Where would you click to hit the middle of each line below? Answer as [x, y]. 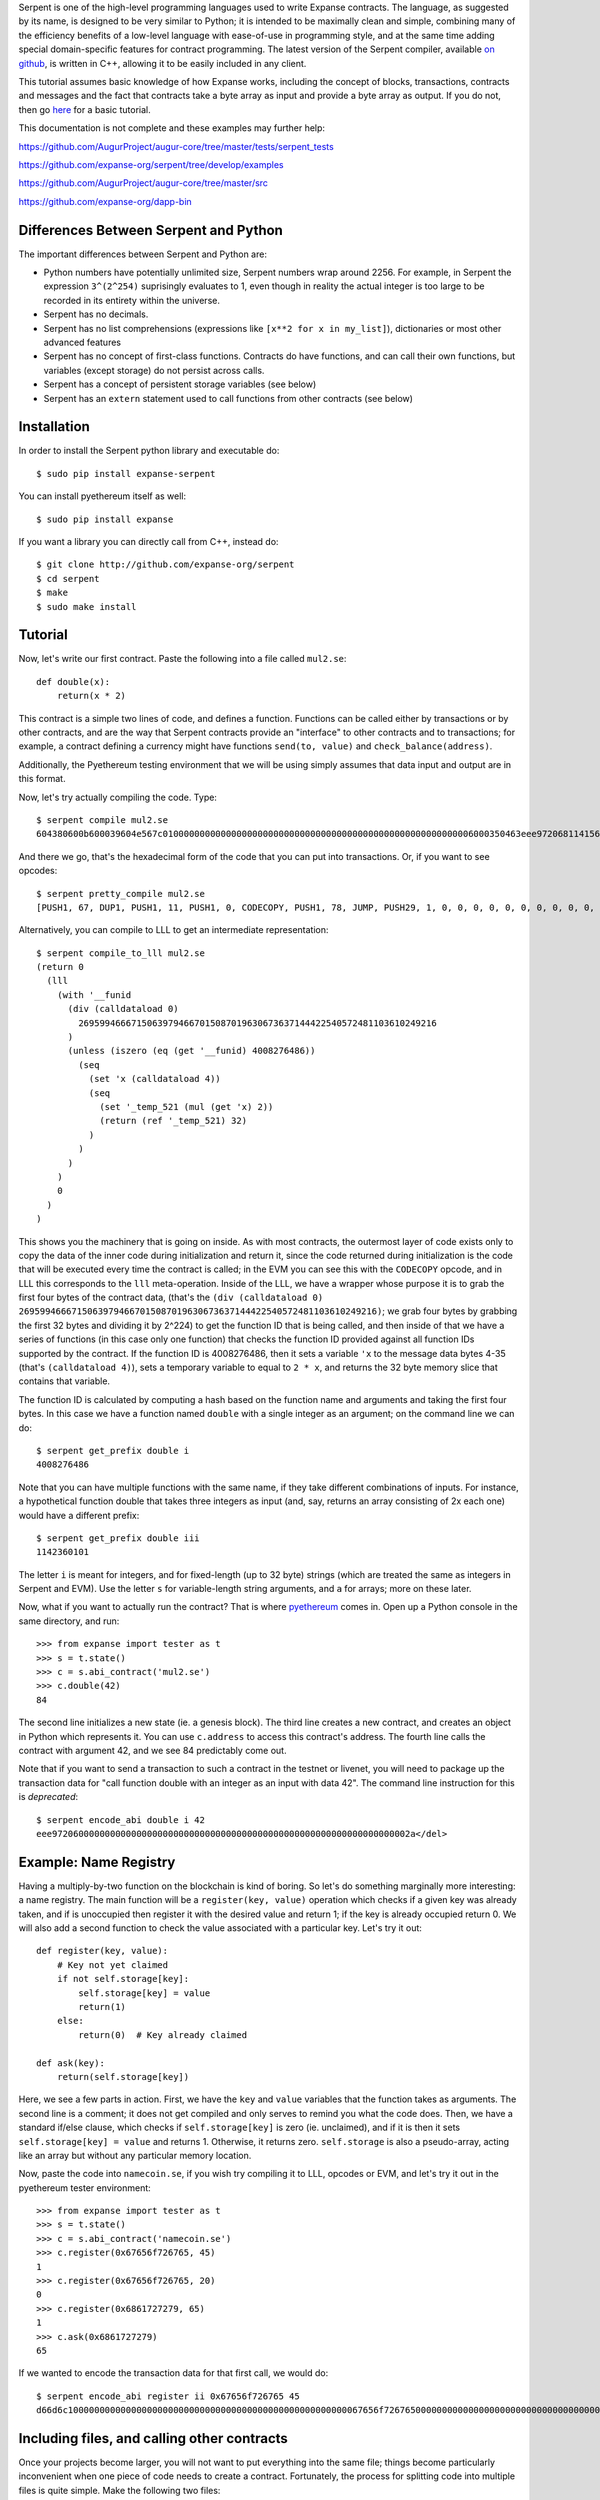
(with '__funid [94, 994]
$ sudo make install [86, 606]
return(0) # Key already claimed [163, 2034]
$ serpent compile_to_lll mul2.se [120, 953]
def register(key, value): [102, 1951]
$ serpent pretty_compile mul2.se [120, 893]
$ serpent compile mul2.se [102, 819]
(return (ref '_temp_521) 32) [173, 1121]
